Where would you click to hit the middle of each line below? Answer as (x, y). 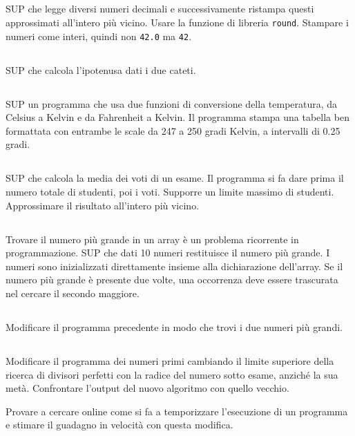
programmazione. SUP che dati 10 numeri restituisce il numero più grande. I (168, 253)
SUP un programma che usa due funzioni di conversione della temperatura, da (172, 103)
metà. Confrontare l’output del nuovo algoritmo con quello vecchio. (147, 388)
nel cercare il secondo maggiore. (73, 293)
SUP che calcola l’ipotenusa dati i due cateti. (101, 69)
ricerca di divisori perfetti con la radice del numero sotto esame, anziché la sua (172, 374)
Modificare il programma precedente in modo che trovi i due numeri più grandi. (174, 326)
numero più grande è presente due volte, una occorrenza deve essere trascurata (172, 279)
